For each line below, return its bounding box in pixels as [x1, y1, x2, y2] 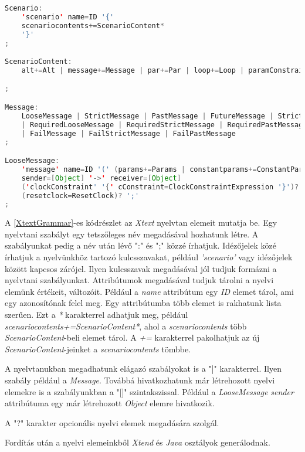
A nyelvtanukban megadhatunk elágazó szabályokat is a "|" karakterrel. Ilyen [5, 362, 282, 375]
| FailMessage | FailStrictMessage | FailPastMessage [21, 129, 236, 138]
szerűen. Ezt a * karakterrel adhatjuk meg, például [5, 308, 188, 320]
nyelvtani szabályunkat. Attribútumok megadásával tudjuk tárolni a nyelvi [5, 274, 274, 286]
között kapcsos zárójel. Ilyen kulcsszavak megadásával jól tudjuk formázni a [5, 262, 277, 274]
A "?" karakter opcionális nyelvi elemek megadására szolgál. [5, 416, 219, 429]
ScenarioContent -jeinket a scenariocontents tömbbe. [5, 342, 191, 355]
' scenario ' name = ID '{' [21, 12, 114, 21]
